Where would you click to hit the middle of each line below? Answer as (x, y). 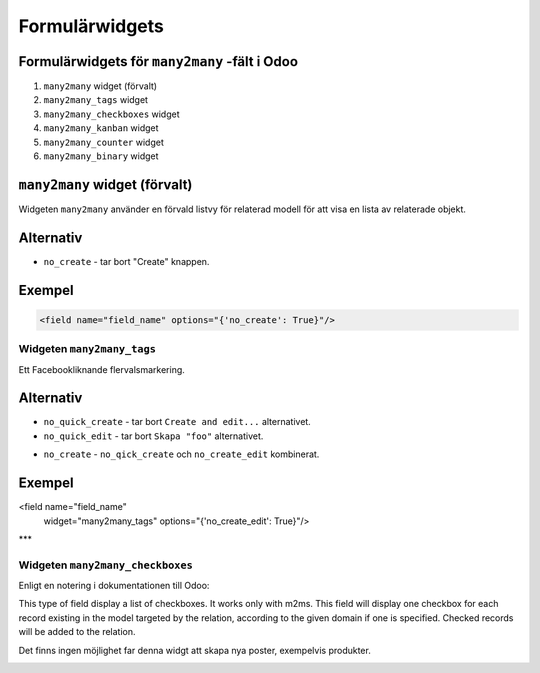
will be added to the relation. (77, 632)
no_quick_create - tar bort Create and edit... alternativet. (177, 422)
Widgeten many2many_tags (87, 349)
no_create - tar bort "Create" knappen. (126, 261)
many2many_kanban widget (101, 128)
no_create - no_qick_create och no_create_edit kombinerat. (181, 454)
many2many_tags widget (96, 100)
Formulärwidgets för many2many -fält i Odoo (158, 61)
